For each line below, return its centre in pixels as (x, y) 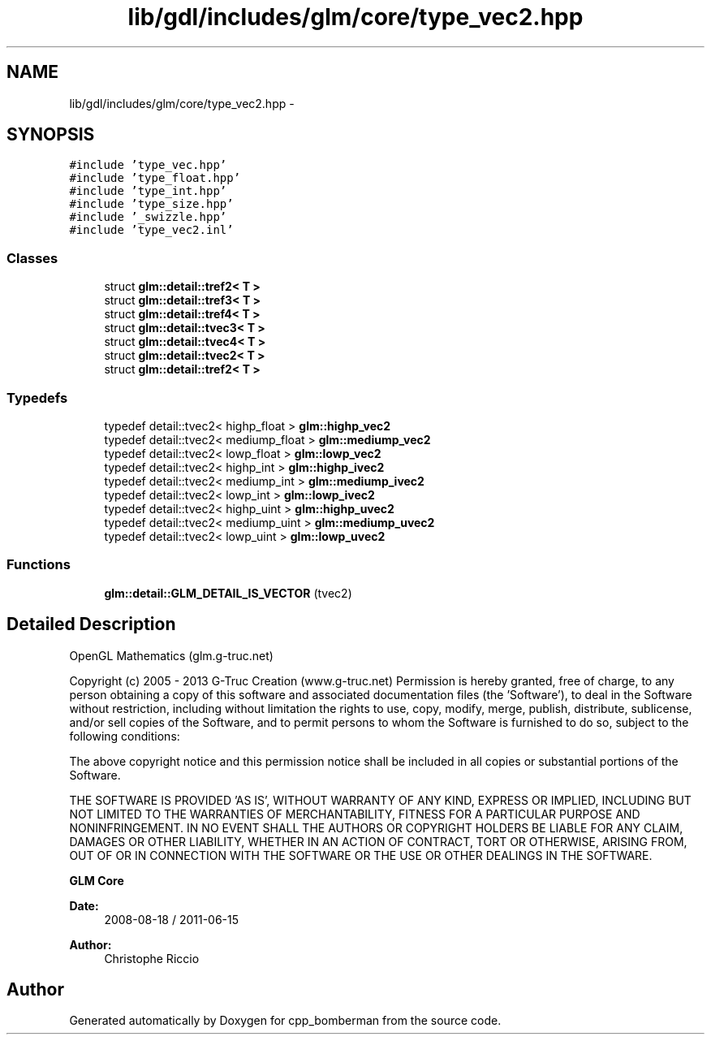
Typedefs (37, 397)
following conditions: (125, 736)
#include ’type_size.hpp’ (151, 204)
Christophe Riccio (152, 958)
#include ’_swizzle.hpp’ (148, 217)
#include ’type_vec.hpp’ (148, 165)
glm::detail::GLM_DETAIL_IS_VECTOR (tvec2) (228, 593)
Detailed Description (91, 624)
